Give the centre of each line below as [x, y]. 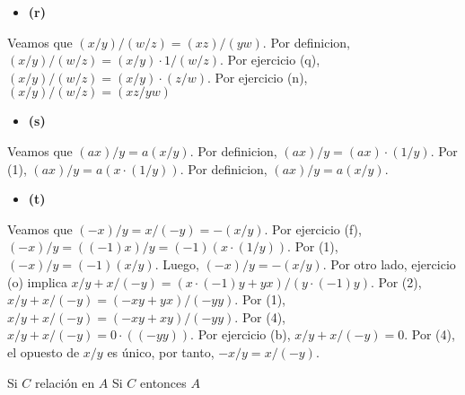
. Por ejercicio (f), [313, 228]
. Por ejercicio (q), [270, 60]
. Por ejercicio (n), [257, 77]
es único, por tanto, [161, 351]
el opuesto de [44, 351]
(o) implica [37, 281]
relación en [65, 382]
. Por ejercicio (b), [241, 334]
